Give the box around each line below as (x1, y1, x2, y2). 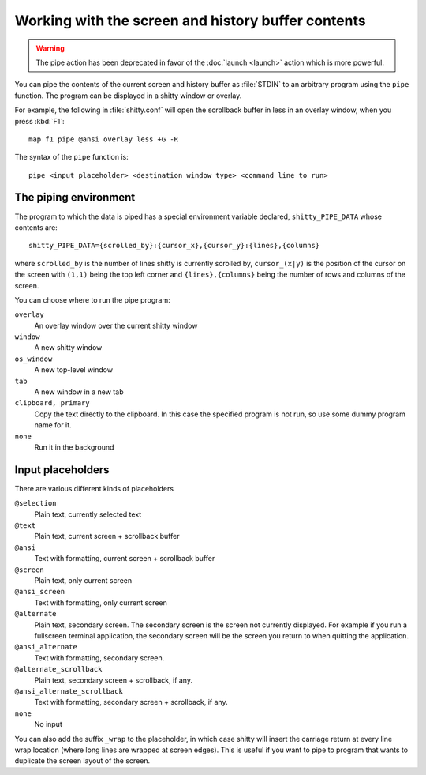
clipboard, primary (14, 399, 90, 408)
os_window (14, 354, 53, 363)
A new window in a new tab (34, 387, 124, 397)
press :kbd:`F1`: (14, 116, 65, 126)
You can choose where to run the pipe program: (14, 295, 170, 304)
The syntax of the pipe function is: (14, 152, 129, 162)
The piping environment (14, 190, 136, 205)
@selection (14, 498, 57, 508)
